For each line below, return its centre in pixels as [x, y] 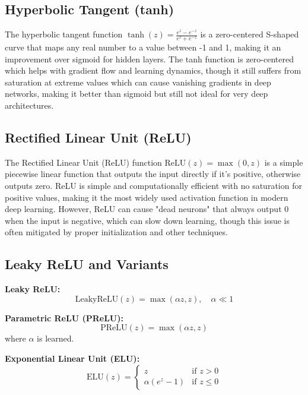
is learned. [55, 338]
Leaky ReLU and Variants [87, 264]
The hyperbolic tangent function [64, 34]
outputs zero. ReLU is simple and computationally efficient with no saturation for [153, 185]
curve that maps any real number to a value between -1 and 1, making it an [143, 47]
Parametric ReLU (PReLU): [64, 317]
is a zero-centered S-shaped [250, 34]
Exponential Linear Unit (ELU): [72, 358]
